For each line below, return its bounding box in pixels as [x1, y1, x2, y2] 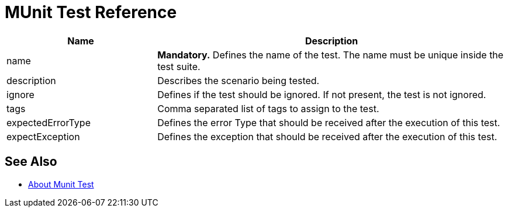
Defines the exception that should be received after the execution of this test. [157, 130, 497, 143]
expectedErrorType [6, 116, 91, 128]
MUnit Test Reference [5, 2, 177, 22]
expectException [6, 130, 80, 143]
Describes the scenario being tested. [157, 74, 320, 86]
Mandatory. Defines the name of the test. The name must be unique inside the [157, 48, 504, 61]
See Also [5, 154, 57, 169]
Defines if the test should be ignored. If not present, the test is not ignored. [157, 88, 486, 100]
